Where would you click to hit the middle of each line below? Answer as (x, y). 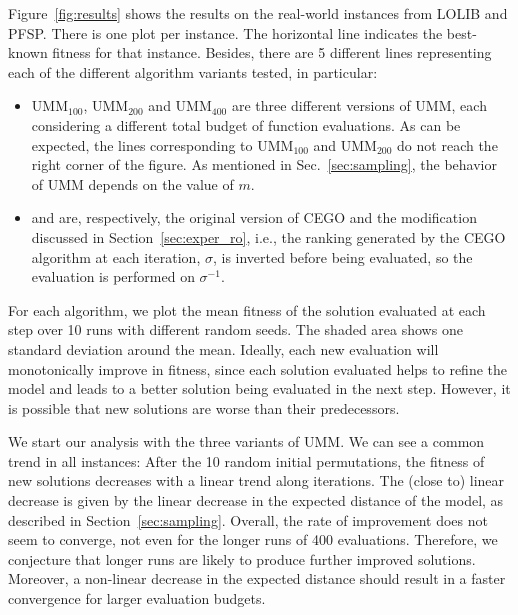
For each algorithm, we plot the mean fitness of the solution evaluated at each (247, 309)
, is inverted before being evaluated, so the (342, 256)
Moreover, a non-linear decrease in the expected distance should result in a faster (257, 578)
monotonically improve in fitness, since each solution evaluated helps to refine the (257, 368)
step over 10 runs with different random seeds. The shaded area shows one (235, 329)
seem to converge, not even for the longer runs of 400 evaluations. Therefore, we (253, 539)
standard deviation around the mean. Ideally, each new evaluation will (223, 348)
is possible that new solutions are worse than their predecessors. (204, 407)
